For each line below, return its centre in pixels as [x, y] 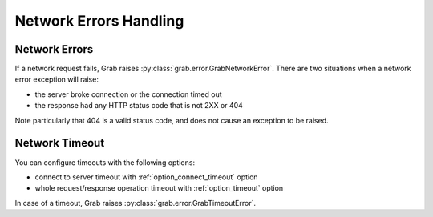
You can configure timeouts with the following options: [105, 162]
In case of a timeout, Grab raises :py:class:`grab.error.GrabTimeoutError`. [136, 203]
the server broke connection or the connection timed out [128, 94]
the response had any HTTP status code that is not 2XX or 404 [139, 106]
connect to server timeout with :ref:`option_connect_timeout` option [146, 177]
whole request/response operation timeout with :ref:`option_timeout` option [159, 188]
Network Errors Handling [99, 21]
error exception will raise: [57, 79]
